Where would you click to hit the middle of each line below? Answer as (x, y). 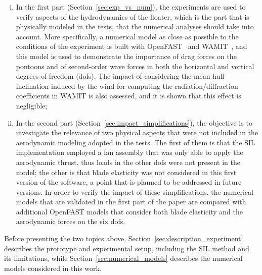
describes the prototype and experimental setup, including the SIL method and (127, 248)
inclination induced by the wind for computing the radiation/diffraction (127, 86)
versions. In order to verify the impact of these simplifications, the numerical (135, 191)
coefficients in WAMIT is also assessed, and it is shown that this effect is (128, 96)
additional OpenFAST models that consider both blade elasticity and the (129, 211)
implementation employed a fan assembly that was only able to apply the (129, 152)
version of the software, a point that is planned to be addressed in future (129, 182)
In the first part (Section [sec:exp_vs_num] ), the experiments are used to (131, 7)
